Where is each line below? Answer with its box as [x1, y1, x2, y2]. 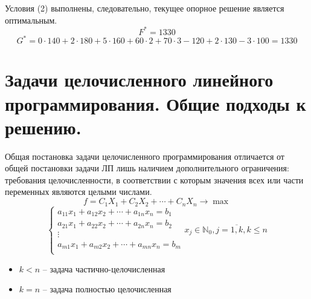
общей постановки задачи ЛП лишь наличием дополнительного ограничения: [5, 162, 289, 174]
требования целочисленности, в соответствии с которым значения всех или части [5, 173, 304, 186]
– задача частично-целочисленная [42, 262, 165, 275]
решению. [5, 114, 82, 139]
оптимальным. [5, 13, 57, 26]
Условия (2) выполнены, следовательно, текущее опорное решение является [5, 2, 284, 14]
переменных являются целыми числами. [5, 185, 152, 198]
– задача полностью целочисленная [42, 283, 172, 295]
